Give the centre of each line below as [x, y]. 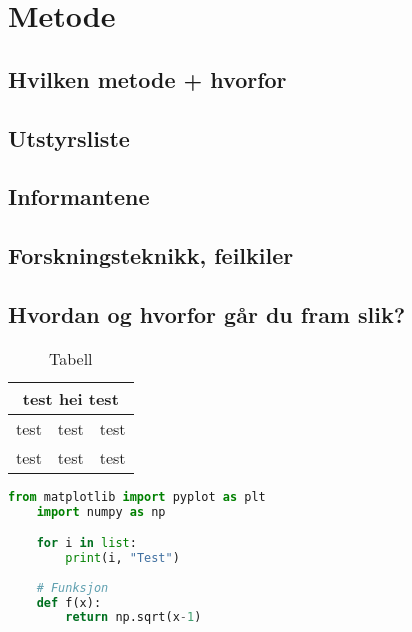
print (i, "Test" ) [122, 557]
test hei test [70, 398]
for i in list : [86, 543]
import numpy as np [101, 511]
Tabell [71, 358]
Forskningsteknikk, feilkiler [151, 255]
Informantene [79, 196]
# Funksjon [72, 587]
